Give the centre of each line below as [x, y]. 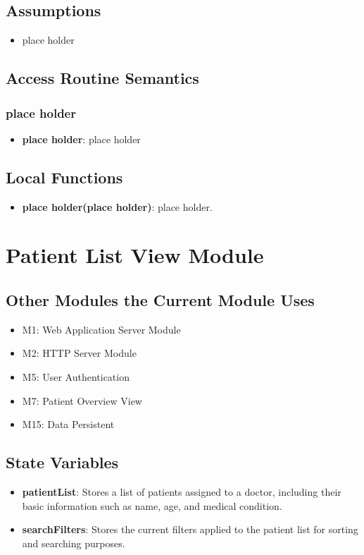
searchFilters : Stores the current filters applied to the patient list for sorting [190, 529]
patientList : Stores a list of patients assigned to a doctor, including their [182, 491]
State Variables [62, 462]
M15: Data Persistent [68, 424]
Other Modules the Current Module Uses [160, 299]
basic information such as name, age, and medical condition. [152, 505]
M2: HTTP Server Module [79, 353]
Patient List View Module [135, 255]
